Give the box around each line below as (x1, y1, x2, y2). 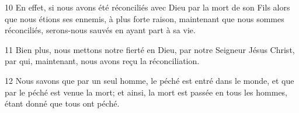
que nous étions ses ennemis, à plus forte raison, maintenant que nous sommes (5, 12, 284, 24)
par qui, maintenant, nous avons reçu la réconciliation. (5, 55, 200, 67)
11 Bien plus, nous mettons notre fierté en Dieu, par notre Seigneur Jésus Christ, (5, 43, 295, 55)
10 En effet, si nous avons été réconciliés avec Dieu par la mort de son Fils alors (5, 1, 290, 13)
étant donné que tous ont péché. (5, 97, 120, 110)
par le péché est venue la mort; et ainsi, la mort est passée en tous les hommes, (5, 86, 288, 98)
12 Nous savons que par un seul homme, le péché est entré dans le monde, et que (5, 74, 294, 86)
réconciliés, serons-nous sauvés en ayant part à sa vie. (5, 24, 196, 36)
